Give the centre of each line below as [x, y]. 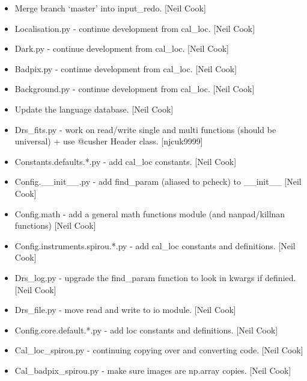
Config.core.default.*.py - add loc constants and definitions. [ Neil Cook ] [146, 330]
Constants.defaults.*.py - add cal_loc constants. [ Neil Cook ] [126, 161]
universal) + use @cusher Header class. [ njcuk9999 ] [109, 141]
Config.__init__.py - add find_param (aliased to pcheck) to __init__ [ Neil [158, 181]
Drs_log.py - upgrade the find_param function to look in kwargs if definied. [155, 277]
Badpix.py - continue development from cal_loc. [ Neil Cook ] [126, 68]
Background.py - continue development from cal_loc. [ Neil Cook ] [135, 89]
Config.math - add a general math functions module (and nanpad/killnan [150, 213]
